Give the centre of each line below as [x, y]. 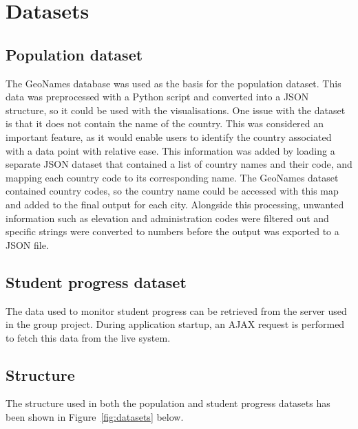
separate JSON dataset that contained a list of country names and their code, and [179, 164]
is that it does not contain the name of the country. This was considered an [165, 123]
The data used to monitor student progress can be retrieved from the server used [176, 310]
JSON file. [27, 244]
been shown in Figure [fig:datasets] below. [95, 417]
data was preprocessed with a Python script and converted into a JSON [157, 97]
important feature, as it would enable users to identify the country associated [169, 136]
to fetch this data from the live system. [88, 337]
